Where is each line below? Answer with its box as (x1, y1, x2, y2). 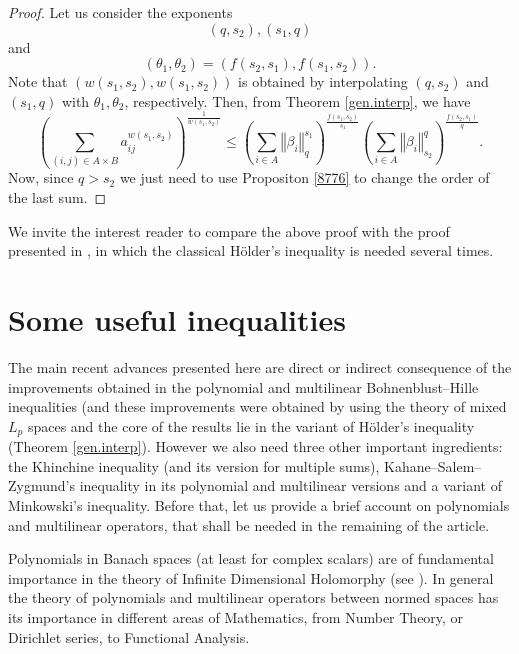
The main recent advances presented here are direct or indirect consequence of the (8, 356, 512, 377)
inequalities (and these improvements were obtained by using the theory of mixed (8, 396, 507, 417)
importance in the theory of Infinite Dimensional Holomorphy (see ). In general (8, 567, 494, 588)
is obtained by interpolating (238, 71, 408, 92)
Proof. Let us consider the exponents (8, 2, 233, 22)
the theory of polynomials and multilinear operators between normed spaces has (8, 587, 499, 608)
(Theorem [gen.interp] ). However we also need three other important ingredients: (8, 436, 503, 457)
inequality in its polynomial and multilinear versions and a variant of (79, 475, 502, 496)
